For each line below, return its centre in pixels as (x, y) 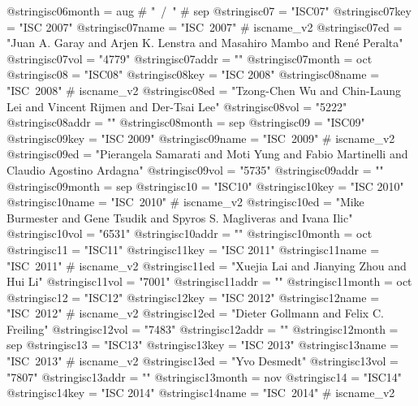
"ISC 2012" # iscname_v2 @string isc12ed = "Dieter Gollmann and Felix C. (195, 313)
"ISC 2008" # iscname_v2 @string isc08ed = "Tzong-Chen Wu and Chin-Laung (204, 90)
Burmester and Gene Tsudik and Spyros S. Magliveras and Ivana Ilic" (180, 217)
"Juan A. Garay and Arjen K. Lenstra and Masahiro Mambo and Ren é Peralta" (205, 43)
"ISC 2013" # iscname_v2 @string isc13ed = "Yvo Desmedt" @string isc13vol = (203, 361)
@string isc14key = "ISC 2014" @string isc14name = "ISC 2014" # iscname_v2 (201, 393)
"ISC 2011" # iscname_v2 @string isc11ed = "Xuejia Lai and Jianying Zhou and (207, 265)
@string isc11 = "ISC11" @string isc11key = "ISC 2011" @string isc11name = (193, 249)
